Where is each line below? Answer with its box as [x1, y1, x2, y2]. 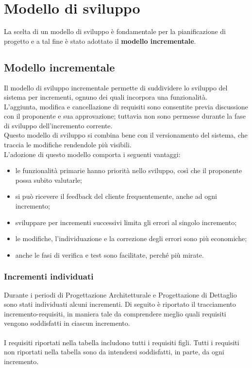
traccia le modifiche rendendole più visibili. [4, 140, 132, 150]
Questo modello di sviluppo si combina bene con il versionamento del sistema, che [4, 130, 248, 140]
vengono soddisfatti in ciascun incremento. [4, 318, 130, 328]
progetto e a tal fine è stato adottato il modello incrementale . [4, 35, 196, 46]
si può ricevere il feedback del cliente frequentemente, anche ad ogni [15, 191, 217, 201]
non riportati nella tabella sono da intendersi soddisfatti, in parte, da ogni [4, 347, 224, 357]
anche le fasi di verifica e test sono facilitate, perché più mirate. [15, 249, 204, 260]
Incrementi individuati [4, 270, 94, 282]
